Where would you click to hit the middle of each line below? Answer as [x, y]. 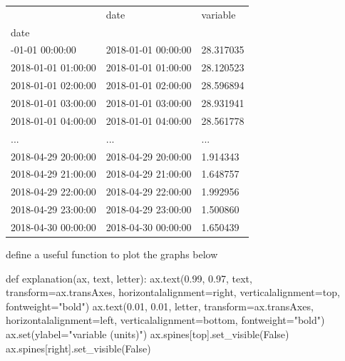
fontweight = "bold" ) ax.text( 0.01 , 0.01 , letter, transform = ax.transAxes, [160, 306]
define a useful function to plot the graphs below [112, 254]
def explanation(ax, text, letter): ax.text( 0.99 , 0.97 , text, [129, 278]
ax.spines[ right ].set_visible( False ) [78, 348]
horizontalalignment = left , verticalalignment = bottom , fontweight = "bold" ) [165, 320]
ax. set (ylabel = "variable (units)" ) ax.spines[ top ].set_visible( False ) [148, 334]
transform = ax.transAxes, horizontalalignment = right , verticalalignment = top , [173, 292]
